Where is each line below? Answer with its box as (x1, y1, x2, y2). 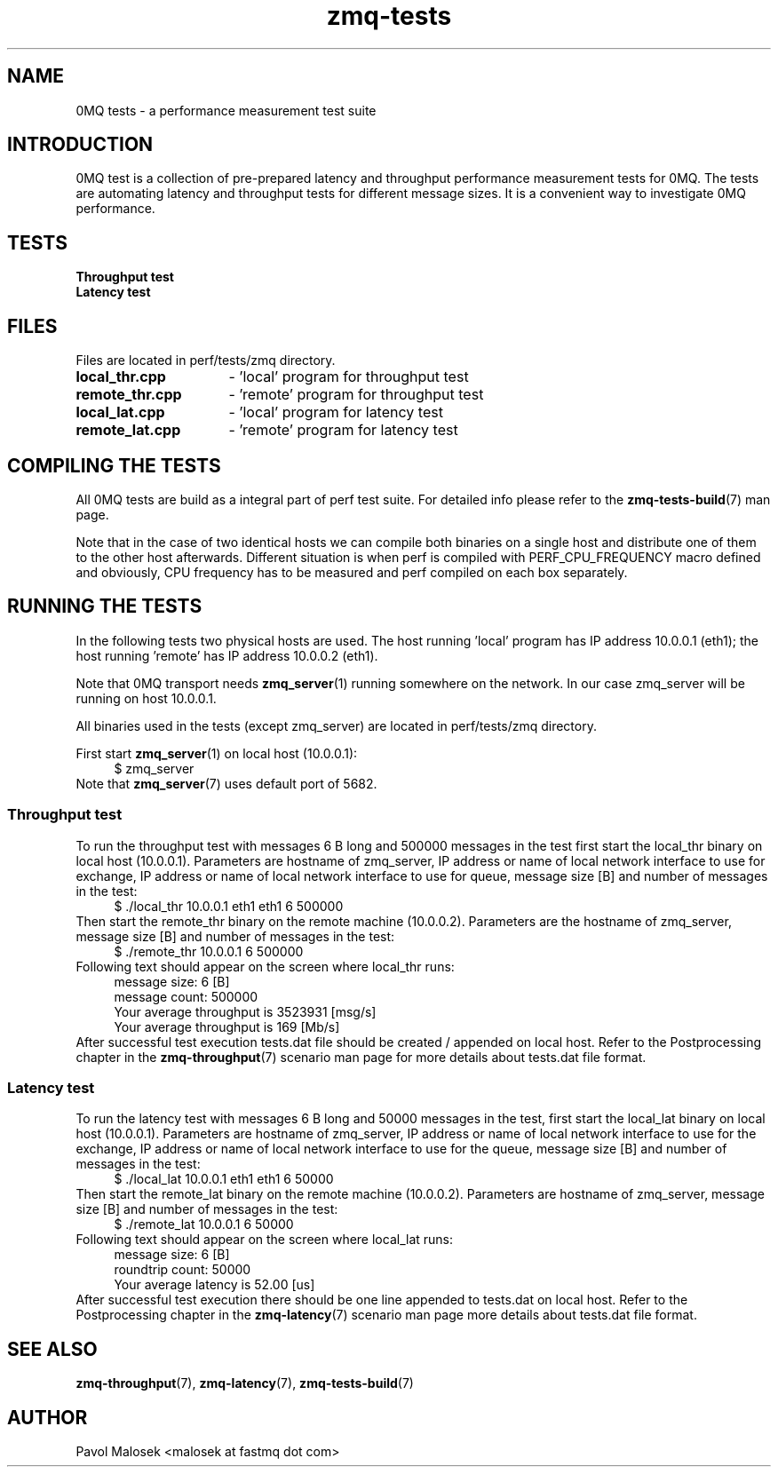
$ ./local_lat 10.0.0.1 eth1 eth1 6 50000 (114, 1171, 334, 1187)
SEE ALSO (7, 1337, 98, 1360)
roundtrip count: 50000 (114, 1262, 251, 1278)
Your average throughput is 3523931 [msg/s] (114, 1003, 377, 1019)
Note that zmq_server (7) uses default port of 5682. (75, 775, 377, 791)
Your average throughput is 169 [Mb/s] (114, 1018, 340, 1034)
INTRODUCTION (7, 133, 154, 156)
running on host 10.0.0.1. (75, 690, 217, 706)
